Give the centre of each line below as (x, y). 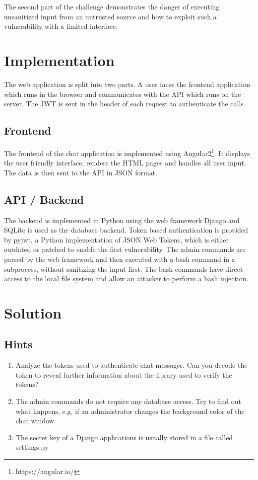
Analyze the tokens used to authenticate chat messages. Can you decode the (131, 365)
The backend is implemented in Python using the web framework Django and (122, 220)
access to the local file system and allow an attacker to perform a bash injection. (126, 279)
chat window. (36, 421)
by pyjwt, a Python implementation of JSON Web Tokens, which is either (116, 239)
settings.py (32, 447)
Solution (33, 312)
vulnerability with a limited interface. (61, 26)
